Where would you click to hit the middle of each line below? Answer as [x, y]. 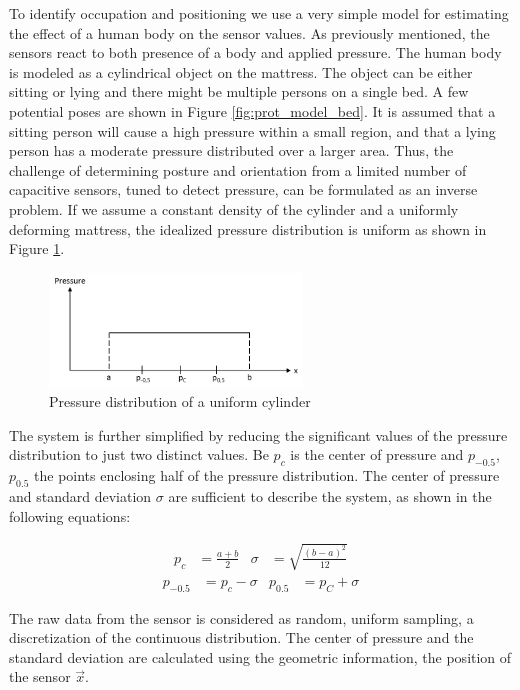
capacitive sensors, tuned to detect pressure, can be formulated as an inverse [243, 189]
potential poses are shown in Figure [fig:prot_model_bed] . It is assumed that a [252, 110]
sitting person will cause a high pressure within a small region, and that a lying [252, 130]
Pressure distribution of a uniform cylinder [180, 401]
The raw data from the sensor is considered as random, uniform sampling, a [241, 617]
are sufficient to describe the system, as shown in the [330, 496]
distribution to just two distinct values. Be [139, 454]
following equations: [70, 515]
